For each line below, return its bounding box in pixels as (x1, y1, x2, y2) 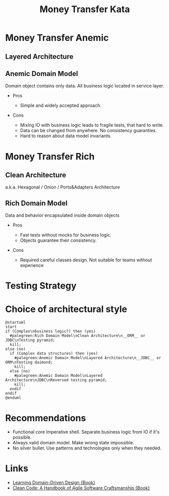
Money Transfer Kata (39, 4, 130, 15)
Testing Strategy (5, 280, 77, 292)
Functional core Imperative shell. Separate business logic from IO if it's (12, 429, 160, 435)
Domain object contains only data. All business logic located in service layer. (5, 83, 164, 89)
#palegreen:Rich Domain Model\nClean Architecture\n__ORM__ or (10, 333, 145, 338)
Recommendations (5, 412, 86, 424)
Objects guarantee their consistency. (20, 237, 97, 244)
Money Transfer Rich (5, 150, 95, 162)
